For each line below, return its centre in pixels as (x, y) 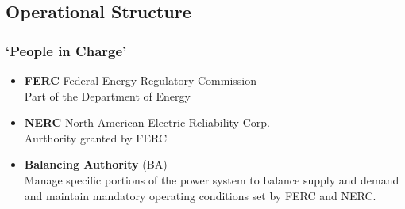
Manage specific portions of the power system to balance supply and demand (212, 179)
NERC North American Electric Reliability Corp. (147, 122)
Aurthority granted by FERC (96, 137)
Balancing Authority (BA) (96, 164)
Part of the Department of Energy (107, 95)
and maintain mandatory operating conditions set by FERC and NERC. (200, 195)
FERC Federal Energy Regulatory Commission (140, 80)
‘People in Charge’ (66, 50)
